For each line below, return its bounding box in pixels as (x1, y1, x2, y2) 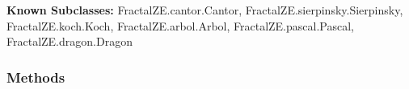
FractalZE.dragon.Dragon (6, 33, 133, 50)
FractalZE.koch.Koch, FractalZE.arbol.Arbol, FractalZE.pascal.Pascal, (6, 17, 354, 34)
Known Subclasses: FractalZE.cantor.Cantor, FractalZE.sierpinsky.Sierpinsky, (6, 2, 403, 18)
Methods (6, 67, 65, 87)
